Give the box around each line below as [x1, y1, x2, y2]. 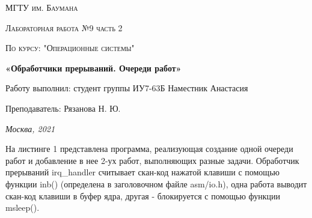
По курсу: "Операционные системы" [5, 41, 135, 54]
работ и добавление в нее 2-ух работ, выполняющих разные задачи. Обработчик [5, 154, 299, 166]
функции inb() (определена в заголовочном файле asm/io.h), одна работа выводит [5, 177, 307, 190]
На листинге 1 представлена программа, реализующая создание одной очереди [5, 142, 293, 155]
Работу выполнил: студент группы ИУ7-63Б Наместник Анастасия [5, 82, 248, 94]
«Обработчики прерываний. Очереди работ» [5, 61, 182, 74]
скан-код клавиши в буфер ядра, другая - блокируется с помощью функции [5, 189, 281, 202]
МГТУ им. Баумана [5, 1, 78, 13]
